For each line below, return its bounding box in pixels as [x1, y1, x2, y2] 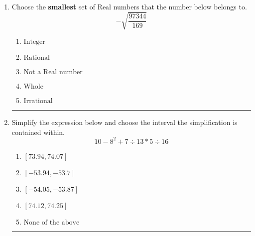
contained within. [11, 126, 65, 137]
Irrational [23, 98, 53, 105]
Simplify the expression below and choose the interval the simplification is [11, 117, 238, 127]
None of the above [23, 219, 80, 226]
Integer [23, 38, 45, 46]
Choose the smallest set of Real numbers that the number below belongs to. [11, 1, 247, 11]
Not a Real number [23, 69, 83, 76]
